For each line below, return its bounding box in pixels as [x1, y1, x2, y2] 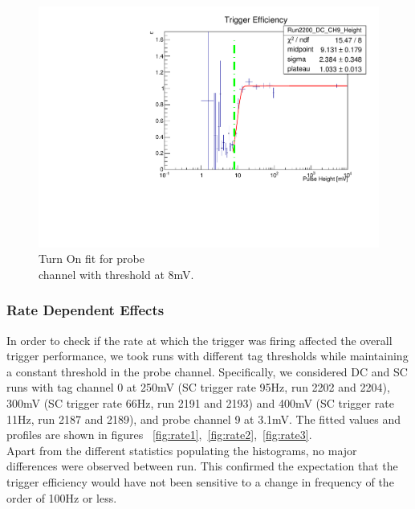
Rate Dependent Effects [6, 300, 165, 320]
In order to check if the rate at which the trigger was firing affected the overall [6, 331, 393, 348]
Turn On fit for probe [39, 250, 144, 267]
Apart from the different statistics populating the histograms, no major [6, 441, 357, 458]
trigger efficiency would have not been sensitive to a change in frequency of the [6, 474, 394, 490]
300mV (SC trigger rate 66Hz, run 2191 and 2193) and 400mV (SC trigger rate [6, 395, 394, 412]
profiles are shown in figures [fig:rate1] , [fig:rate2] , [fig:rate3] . [6, 426, 312, 443]
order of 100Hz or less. [6, 489, 117, 506]
